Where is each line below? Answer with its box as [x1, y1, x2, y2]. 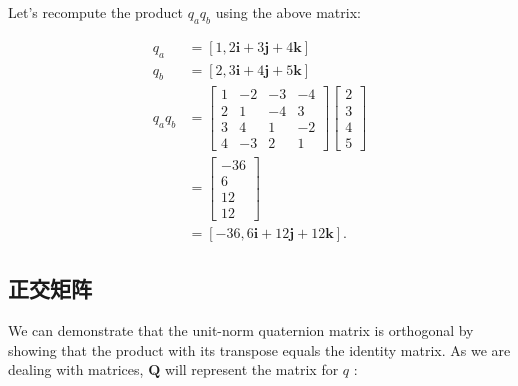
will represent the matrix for [164, 359, 339, 380]
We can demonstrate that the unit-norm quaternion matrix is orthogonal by [8, 320, 474, 340]
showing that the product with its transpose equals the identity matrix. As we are [8, 339, 511, 360]
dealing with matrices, [8, 359, 144, 380]
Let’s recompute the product [8, 2, 183, 22]
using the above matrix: [215, 2, 361, 22]
